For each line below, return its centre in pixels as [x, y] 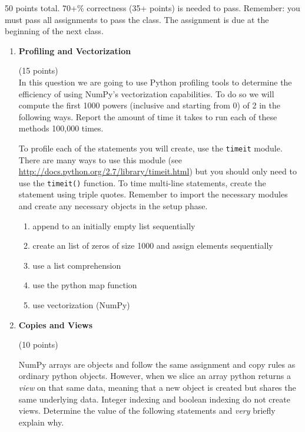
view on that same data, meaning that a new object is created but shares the [157, 387]
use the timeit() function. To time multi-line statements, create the [142, 182]
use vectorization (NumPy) [81, 305]
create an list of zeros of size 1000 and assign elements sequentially [153, 245]
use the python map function [85, 285]
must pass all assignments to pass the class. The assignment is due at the [137, 19]
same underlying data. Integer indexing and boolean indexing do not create [154, 399]
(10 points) [38, 344]
